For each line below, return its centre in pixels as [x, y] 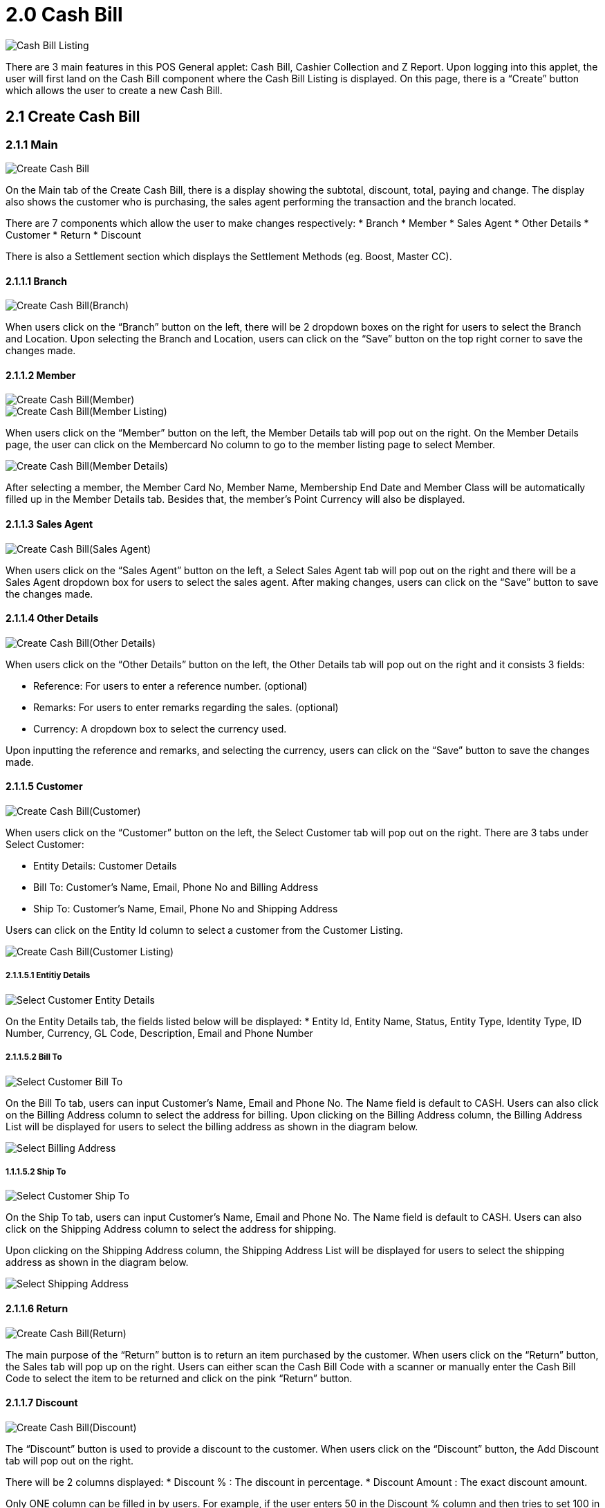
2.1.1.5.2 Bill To [34, 1057]
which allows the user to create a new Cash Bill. [114, 90]
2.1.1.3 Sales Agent [49, 524]
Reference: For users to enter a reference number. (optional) [170, 686]
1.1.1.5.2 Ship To [36, 1172]
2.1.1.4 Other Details [52, 618]
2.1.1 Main [32, 144]
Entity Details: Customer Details [105, 866]
